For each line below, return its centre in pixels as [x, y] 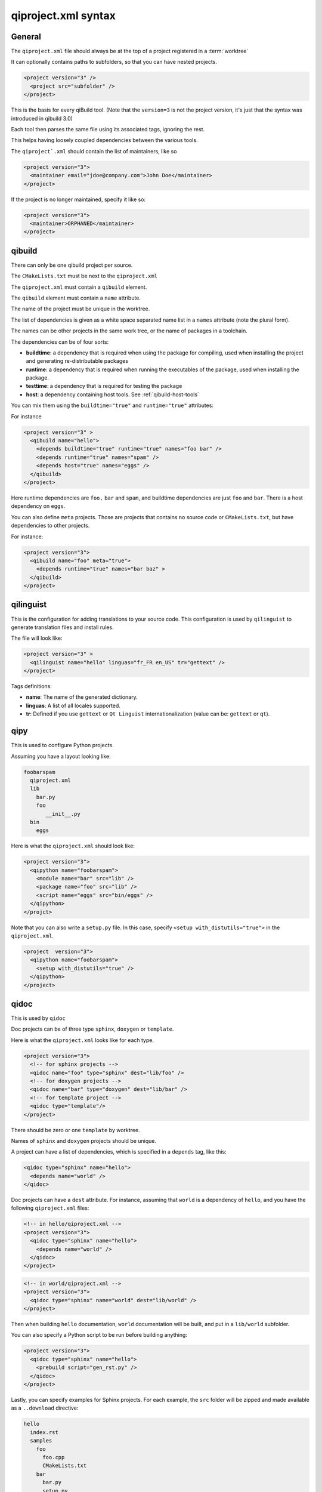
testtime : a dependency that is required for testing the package [104, 386]
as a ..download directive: [45, 1408]
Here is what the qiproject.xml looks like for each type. [83, 1040]
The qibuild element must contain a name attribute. [76, 298]
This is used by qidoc [38, 1018]
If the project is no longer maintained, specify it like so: [78, 199]
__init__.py [63, 814]
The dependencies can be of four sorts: [60, 342]
